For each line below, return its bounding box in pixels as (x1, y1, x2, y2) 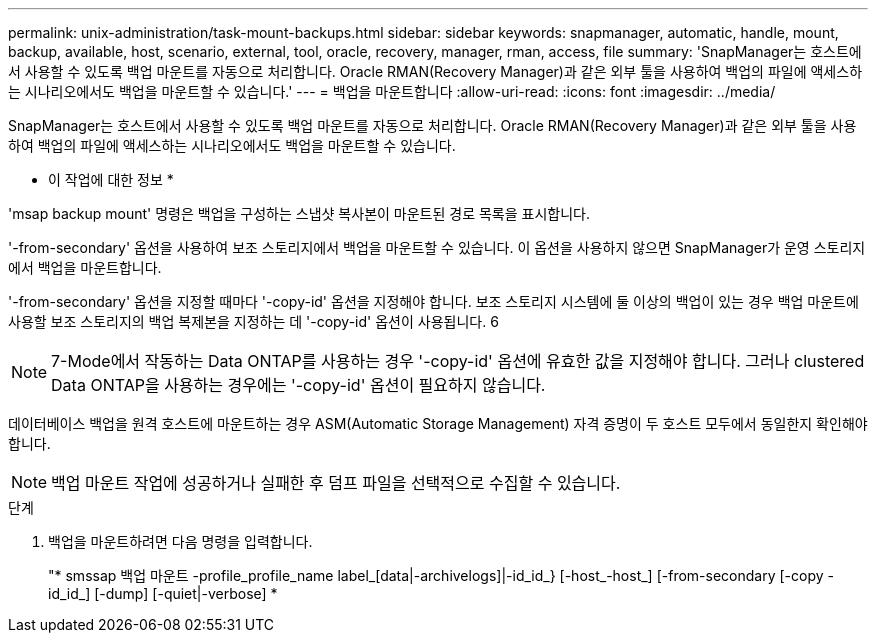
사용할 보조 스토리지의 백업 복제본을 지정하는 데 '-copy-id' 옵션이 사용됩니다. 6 (8, 313, 499, 330)
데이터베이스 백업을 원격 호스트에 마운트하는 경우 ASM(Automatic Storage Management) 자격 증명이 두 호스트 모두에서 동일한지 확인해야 (8, 415, 868, 432)
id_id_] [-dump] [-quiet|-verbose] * (48, 585, 278, 602)
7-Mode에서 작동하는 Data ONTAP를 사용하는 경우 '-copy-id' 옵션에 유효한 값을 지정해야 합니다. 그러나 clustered (51, 351, 865, 371)
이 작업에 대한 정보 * (48, 171, 174, 188)
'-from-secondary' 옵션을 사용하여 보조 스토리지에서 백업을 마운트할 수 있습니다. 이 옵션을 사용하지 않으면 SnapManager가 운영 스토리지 (8, 239, 866, 256)
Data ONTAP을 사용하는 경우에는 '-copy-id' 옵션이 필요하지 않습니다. (51, 375, 546, 395)
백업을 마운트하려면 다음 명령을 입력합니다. (48, 533, 313, 550)
